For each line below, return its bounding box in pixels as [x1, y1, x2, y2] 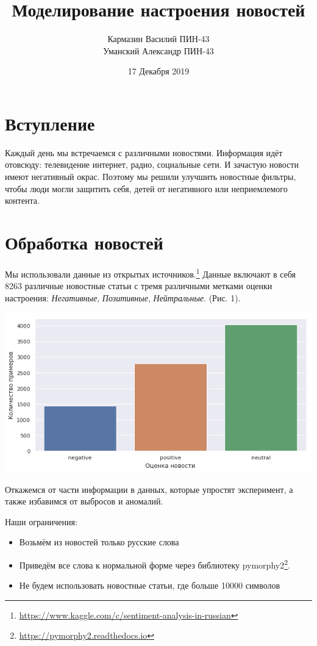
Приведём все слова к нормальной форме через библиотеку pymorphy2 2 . [19, 556, 290, 571]
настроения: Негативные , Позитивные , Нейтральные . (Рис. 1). [5, 291, 241, 304]
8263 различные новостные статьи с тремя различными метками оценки [5, 279, 272, 292]
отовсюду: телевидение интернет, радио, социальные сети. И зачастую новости [5, 158, 299, 171]
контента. [5, 194, 40, 207]
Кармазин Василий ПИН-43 [107, 32, 210, 45]
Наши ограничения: [5, 515, 77, 528]
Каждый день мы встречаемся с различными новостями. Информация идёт [5, 146, 283, 159]
